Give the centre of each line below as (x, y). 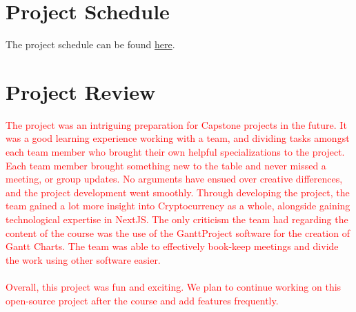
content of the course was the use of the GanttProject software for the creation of (178, 232)
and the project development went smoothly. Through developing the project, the (178, 192)
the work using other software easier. (83, 259)
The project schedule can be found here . (90, 44)
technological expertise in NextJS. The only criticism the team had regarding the (177, 219)
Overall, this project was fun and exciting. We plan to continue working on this (174, 286)
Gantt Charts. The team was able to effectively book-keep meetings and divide (172, 246)
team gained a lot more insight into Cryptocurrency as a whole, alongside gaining (178, 206)
